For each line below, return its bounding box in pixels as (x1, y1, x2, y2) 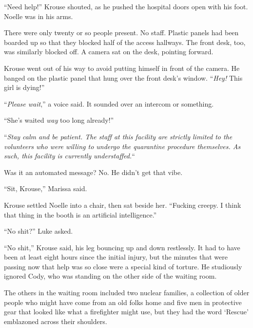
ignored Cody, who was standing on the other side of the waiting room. (4, 271, 217, 281)
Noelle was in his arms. (4, 11, 73, 21)
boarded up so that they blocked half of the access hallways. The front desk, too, (4, 37, 246, 47)
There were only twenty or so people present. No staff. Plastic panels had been (4, 27, 239, 38)
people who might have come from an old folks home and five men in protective (4, 297, 242, 307)
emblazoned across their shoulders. (4, 316, 107, 326)
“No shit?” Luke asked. (4, 226, 73, 236)
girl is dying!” (4, 82, 45, 92)
